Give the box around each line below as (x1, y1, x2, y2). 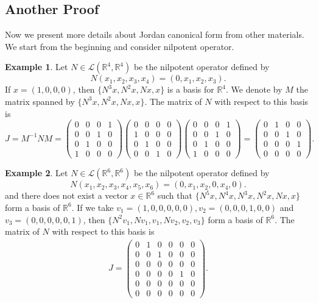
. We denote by (226, 83, 282, 96)
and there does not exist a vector (5, 189, 128, 202)
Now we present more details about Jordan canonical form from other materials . (5, 28, 304, 41)
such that (157, 189, 192, 202)
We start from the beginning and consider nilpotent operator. (5, 40, 234, 52)
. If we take (71, 201, 114, 213)
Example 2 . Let (5, 166, 68, 179)
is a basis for (167, 83, 214, 96)
